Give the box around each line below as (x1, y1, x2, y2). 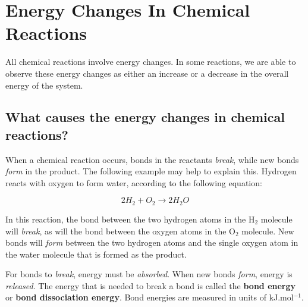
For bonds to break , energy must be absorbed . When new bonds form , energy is (5, 268, 293, 280)
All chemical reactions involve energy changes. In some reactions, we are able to (5, 55, 296, 68)
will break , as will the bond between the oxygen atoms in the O (5, 224, 235, 237)
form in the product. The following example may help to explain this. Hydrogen (5, 165, 297, 177)
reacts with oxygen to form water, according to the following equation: (5, 176, 262, 189)
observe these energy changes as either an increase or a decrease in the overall (5, 67, 289, 79)
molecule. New (241, 224, 294, 237)
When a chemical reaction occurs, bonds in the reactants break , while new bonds (5, 153, 299, 165)
